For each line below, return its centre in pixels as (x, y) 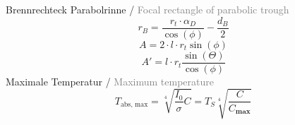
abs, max (134, 105)
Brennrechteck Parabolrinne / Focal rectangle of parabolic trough (147, 9)
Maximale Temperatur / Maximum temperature (110, 81)
